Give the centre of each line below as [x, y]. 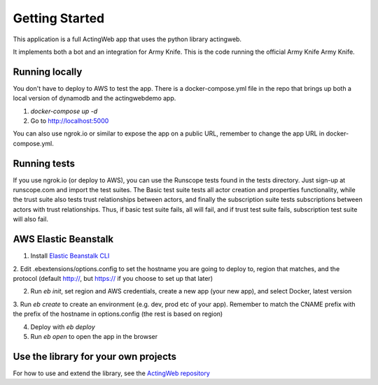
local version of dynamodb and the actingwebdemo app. [94, 99]
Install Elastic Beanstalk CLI [70, 256]
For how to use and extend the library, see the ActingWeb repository [111, 373]
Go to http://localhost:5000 [70, 121]
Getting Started [59, 18]
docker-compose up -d [64, 111]
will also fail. [31, 219]
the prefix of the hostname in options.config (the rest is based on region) [118, 314]
